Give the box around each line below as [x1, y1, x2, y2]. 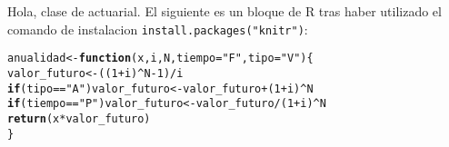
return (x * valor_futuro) [7, 112, 151, 125]
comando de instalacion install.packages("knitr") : [7, 19, 308, 38]
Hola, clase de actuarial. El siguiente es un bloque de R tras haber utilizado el [7, 2, 442, 20]
